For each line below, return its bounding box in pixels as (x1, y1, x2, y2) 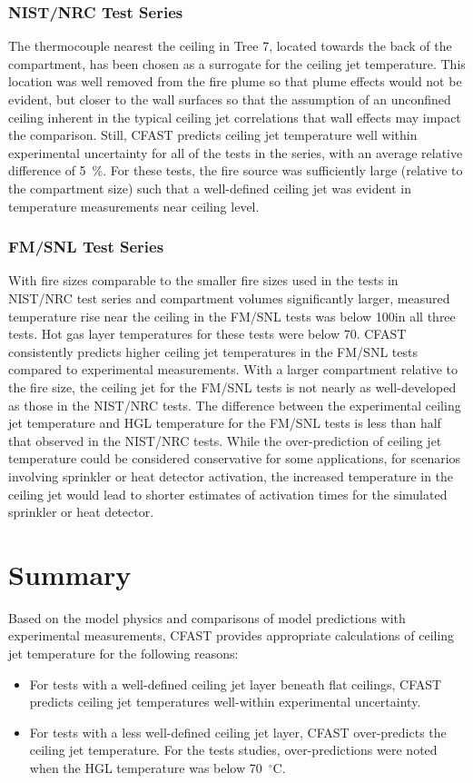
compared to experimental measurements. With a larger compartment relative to (8, 360, 458, 379)
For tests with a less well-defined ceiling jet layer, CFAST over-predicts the (29, 722, 447, 741)
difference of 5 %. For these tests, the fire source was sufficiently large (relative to (8, 161, 463, 180)
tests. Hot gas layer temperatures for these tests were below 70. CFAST (8, 324, 407, 343)
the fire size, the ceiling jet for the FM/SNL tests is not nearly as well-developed (8, 377, 457, 396)
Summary (8, 555, 132, 592)
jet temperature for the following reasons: (8, 644, 239, 662)
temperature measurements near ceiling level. (8, 196, 260, 215)
